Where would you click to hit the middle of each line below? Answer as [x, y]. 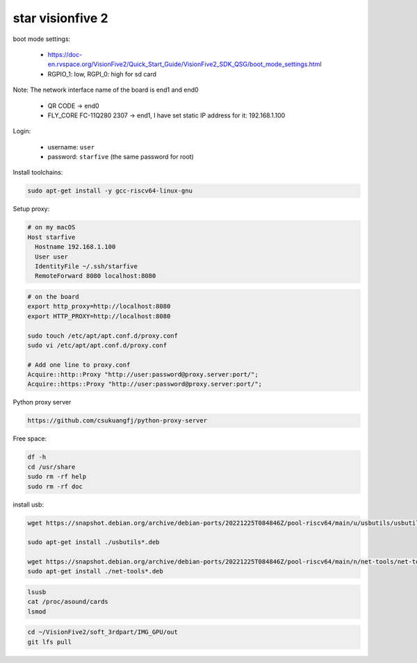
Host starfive [51, 237]
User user [52, 256]
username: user [71, 147]
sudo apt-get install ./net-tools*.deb [95, 571]
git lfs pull [50, 642]
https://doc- [65, 54]
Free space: [30, 439]
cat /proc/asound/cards [68, 602]
